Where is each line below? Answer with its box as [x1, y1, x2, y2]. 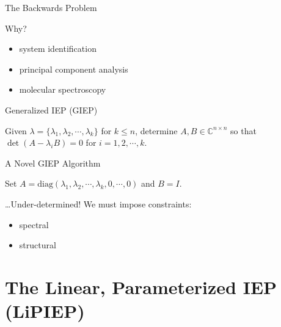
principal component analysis [19, 62, 128, 75]
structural [19, 239, 56, 251]
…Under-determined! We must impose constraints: [5, 197, 192, 210]
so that [230, 124, 257, 137]
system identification [19, 42, 97, 55]
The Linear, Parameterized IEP [5, 274, 277, 299]
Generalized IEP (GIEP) [5, 103, 98, 116]
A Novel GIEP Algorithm [5, 156, 101, 169]
